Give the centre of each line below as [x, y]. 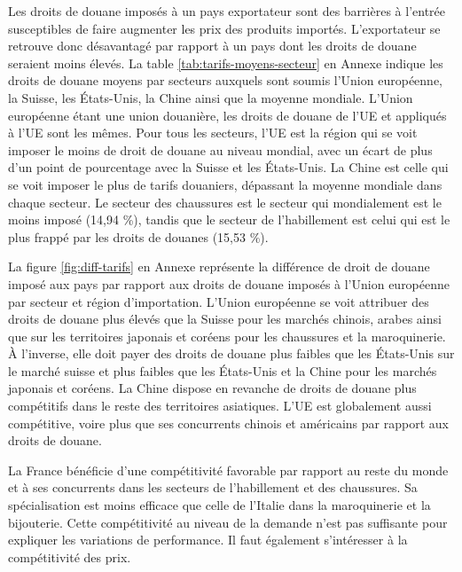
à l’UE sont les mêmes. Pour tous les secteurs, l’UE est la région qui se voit [213, 133]
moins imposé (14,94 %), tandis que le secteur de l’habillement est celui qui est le [229, 219]
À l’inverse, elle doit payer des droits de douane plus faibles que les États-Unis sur [231, 353]
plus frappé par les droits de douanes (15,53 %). [138, 236]
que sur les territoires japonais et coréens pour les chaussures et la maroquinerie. [227, 336]
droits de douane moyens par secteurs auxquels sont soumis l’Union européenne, [225, 80]
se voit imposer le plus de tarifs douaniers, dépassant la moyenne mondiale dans [225, 184]
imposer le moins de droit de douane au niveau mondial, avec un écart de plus [220, 149]
